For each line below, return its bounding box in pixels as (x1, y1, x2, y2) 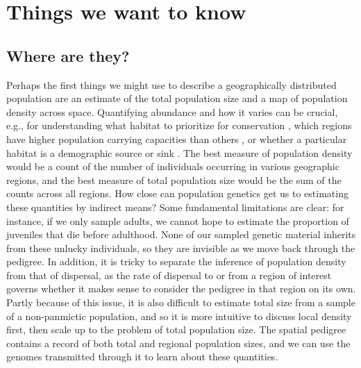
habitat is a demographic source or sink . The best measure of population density (6, 145, 353, 160)
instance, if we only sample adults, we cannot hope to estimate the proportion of (6, 213, 349, 228)
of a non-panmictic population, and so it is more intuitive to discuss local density (6, 308, 352, 323)
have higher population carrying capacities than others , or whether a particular (6, 131, 347, 146)
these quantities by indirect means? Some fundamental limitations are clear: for (6, 199, 344, 214)
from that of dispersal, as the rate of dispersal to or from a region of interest (6, 267, 332, 282)
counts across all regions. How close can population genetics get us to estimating (6, 186, 349, 201)
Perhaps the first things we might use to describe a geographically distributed (6, 77, 337, 92)
